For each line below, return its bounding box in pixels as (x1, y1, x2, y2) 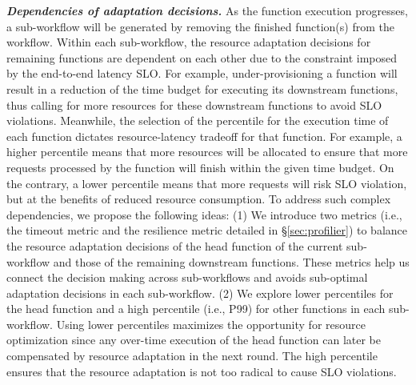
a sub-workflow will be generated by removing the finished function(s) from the (6, 18, 394, 34)
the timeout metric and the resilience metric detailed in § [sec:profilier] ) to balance (6, 222, 407, 239)
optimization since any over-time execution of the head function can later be (6, 331, 381, 348)
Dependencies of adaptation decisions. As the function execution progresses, (6, 2, 408, 18)
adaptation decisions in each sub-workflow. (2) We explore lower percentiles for (6, 284, 394, 301)
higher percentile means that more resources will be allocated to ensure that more (6, 143, 408, 160)
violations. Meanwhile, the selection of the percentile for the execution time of (6, 112, 389, 129)
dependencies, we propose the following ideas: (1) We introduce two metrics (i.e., (6, 206, 402, 223)
